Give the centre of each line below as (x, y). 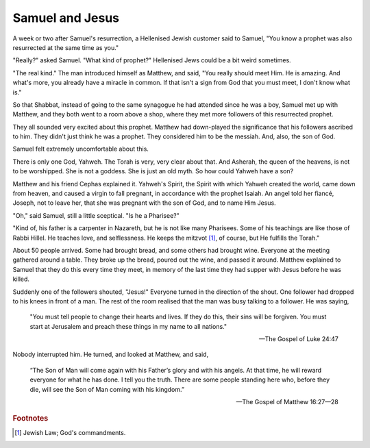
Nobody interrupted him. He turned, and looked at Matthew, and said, (111, 354)
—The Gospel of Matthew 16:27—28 (287, 402)
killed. (21, 279)
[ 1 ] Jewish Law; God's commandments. (70, 432)
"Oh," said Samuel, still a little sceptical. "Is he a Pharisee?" (96, 215)
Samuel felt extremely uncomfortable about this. (81, 149)
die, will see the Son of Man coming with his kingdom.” (107, 389)
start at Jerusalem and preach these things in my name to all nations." (128, 326)
